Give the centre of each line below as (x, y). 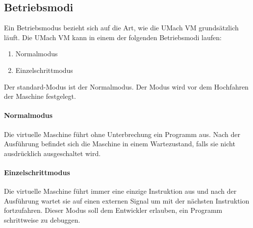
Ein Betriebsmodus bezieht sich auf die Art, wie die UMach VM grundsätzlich (121, 28)
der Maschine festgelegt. (40, 96)
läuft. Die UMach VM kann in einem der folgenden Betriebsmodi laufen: (113, 37)
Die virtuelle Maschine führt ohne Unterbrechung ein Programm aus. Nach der (122, 134)
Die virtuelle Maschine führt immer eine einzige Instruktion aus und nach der (120, 191)
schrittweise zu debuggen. (42, 219)
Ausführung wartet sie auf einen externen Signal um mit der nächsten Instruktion (127, 200)
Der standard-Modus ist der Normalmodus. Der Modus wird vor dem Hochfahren (126, 86)
